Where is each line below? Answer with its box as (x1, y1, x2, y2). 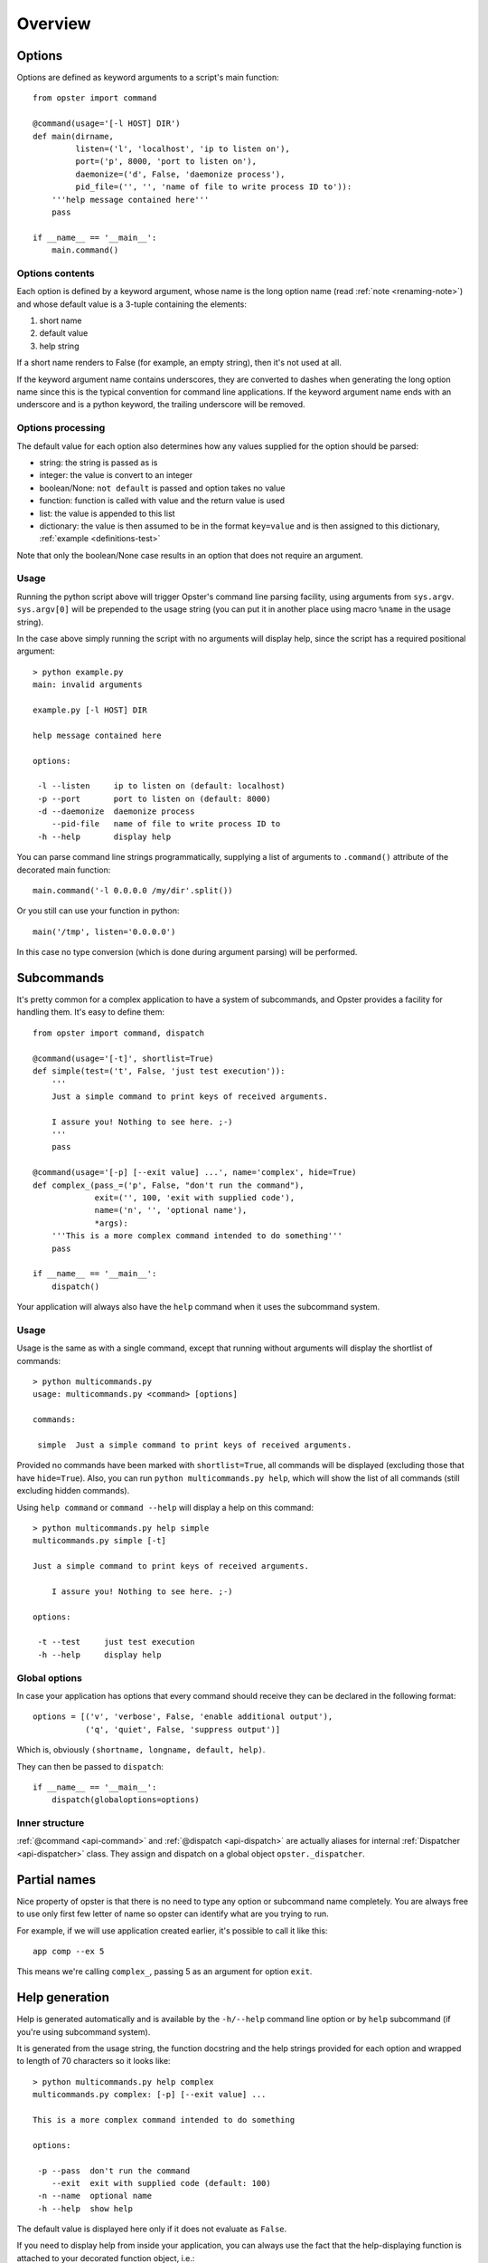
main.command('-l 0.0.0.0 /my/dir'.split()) (33, 885, 234, 896)
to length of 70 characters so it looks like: (16, 2056, 171, 2067)
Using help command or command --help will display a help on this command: (16, 1502, 314, 1513)
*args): (94, 1217, 128, 1228)
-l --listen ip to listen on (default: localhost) (37, 781, 286, 791)
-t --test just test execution (37, 1637, 195, 1647)
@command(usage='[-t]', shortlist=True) (33, 1053, 214, 1064)
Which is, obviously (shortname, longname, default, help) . (16, 1744, 266, 1755)
